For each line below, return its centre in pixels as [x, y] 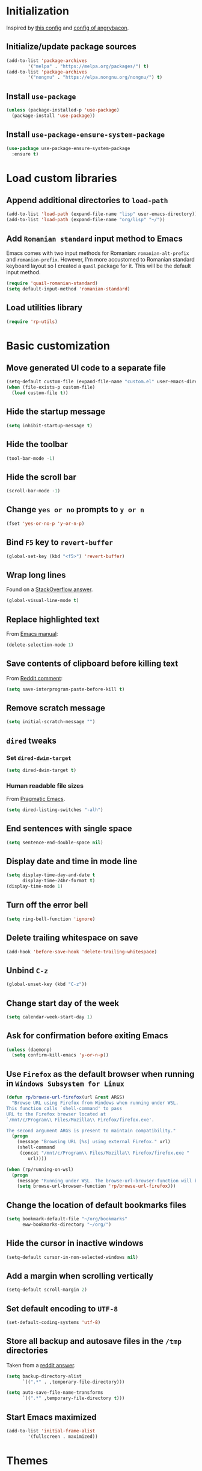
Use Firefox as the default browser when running [100, 1074]
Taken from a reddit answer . [41, 1365]
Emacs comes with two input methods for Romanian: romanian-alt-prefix [98, 253]
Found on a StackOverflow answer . [50, 589]
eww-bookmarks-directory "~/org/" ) [67, 1225]
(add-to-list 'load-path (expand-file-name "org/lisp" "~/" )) [86, 220]
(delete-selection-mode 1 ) [40, 645]
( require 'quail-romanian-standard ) [52, 283]
